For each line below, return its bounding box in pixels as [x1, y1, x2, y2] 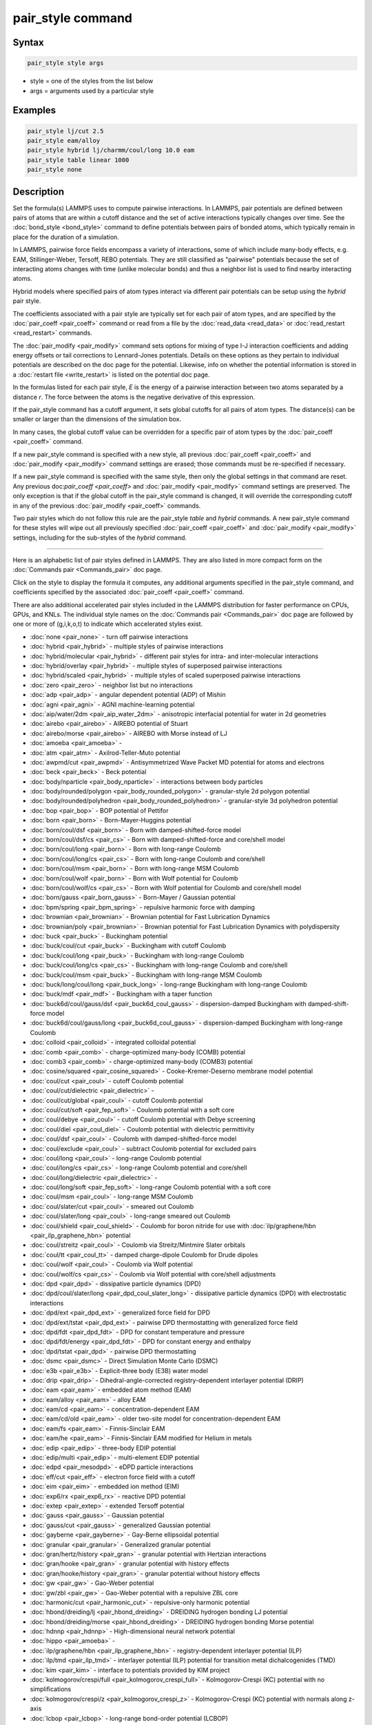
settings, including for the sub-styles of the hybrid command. [12, 533, 187, 542]
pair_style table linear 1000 [27, 156, 130, 164]
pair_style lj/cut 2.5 [27, 127, 104, 135]
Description [12, 186, 65, 197]
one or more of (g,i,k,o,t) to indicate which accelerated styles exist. [12, 620, 203, 628]
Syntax [12, 37, 44, 48]
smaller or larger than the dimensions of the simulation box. [12, 415, 182, 424]
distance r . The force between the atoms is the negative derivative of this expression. [12, 393, 256, 401]
